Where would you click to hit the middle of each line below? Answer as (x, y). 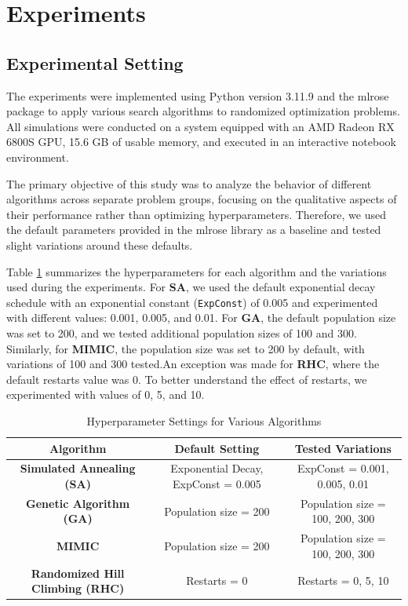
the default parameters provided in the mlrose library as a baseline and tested (194, 230)
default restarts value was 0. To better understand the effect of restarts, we (187, 379)
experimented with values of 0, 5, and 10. (106, 394)
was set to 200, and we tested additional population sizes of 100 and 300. (182, 332)
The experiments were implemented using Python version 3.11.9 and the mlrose (198, 95)
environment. (38, 157)
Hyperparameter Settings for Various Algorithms (204, 420)
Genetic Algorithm (78, 503)
